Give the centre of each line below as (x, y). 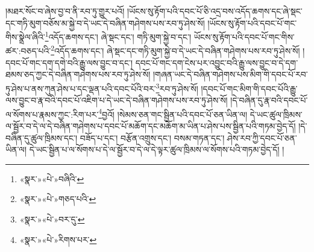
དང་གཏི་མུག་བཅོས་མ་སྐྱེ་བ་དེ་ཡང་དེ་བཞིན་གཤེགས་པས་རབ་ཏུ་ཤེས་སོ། (105, 23)
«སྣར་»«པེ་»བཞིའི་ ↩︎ (52, 178)
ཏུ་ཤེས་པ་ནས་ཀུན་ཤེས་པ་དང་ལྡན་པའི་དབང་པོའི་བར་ (81, 88)
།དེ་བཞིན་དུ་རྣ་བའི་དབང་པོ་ (269, 100)
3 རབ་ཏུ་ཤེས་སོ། (177, 87)
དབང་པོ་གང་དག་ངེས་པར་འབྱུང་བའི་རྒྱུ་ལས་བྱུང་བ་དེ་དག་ (217, 62)
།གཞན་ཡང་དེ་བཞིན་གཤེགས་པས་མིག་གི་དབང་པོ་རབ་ (230, 74)
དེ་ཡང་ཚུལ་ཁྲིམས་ (276, 114)
